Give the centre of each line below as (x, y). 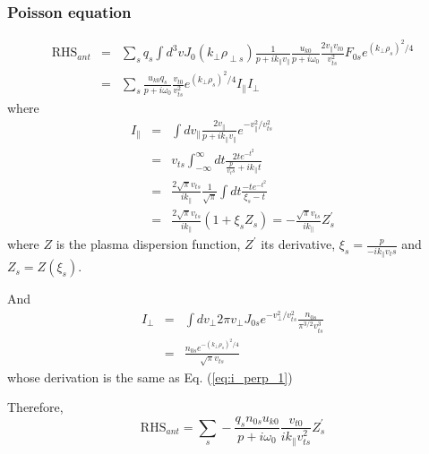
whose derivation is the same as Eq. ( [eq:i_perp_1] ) (150, 377)
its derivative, (298, 244)
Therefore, (35, 407)
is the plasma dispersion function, (148, 244)
